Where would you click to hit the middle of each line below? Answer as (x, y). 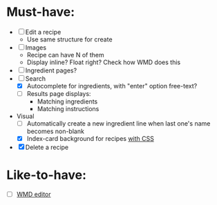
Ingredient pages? (51, 70)
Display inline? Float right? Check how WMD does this (104, 62)
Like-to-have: (47, 175)
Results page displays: (59, 94)
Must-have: (41, 12)
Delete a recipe (47, 147)
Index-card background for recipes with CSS (91, 139)
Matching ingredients (67, 101)
